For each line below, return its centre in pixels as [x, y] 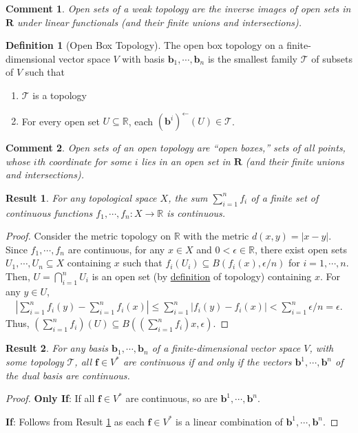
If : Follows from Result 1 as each [75, 421]
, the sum [188, 197]
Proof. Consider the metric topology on [88, 236]
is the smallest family [252, 58]
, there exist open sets [301, 249]
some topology [35, 362]
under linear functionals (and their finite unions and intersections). [160, 22]
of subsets [332, 58]
